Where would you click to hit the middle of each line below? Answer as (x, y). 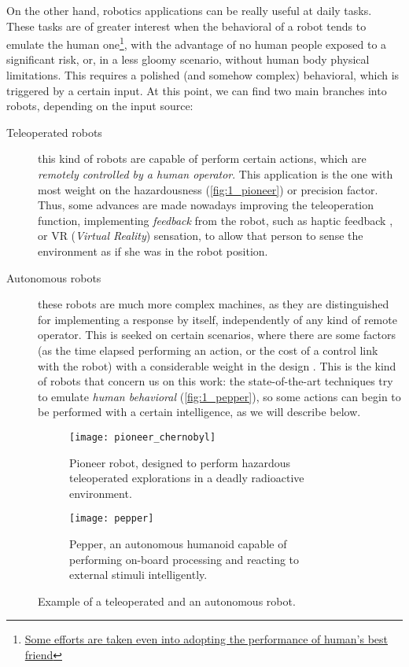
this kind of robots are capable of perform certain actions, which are (202, 158)
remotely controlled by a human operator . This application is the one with (216, 174)
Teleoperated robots (54, 132)
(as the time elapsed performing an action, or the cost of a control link (208, 350)
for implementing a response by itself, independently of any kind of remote (217, 319)
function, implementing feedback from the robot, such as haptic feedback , (216, 220)
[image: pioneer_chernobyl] (143, 437)
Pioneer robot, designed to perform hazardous (180, 462)
